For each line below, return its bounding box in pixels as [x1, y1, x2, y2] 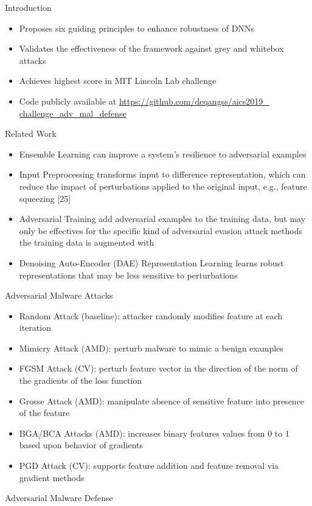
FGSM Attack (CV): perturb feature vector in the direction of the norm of [19, 362, 298, 375]
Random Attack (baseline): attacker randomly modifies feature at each [19, 309, 283, 322]
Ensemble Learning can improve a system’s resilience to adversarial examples [19, 147, 307, 160]
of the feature [19, 406, 70, 419]
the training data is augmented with [19, 236, 154, 249]
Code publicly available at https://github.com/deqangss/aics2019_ [19, 94, 269, 107]
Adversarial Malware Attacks [5, 289, 113, 302]
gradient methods [19, 471, 85, 483]
